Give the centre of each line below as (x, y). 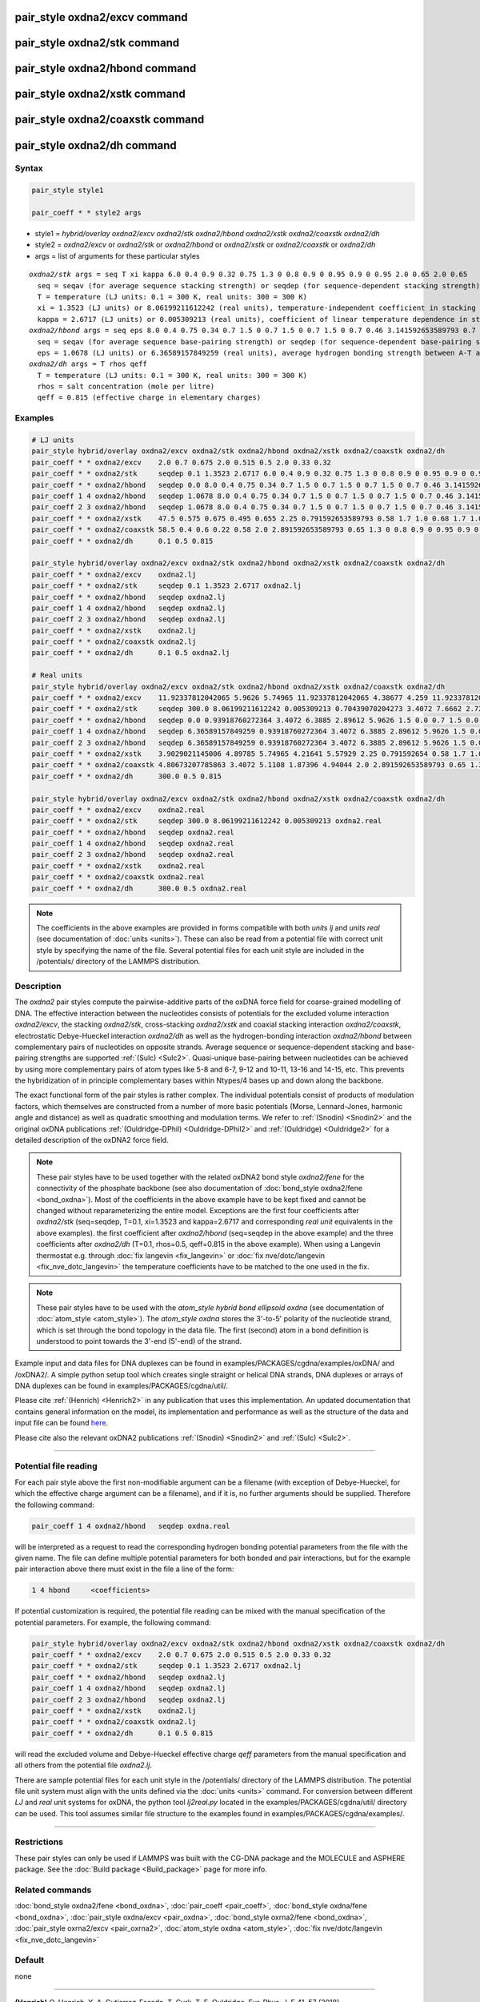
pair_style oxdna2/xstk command (100, 94)
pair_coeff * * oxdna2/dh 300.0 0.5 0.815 (126, 776)
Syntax (29, 168)
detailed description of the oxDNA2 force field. (92, 1140)
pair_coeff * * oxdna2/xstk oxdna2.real (118, 866)
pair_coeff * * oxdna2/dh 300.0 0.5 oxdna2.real (139, 888)
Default (30, 1960)
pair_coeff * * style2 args (86, 213)
